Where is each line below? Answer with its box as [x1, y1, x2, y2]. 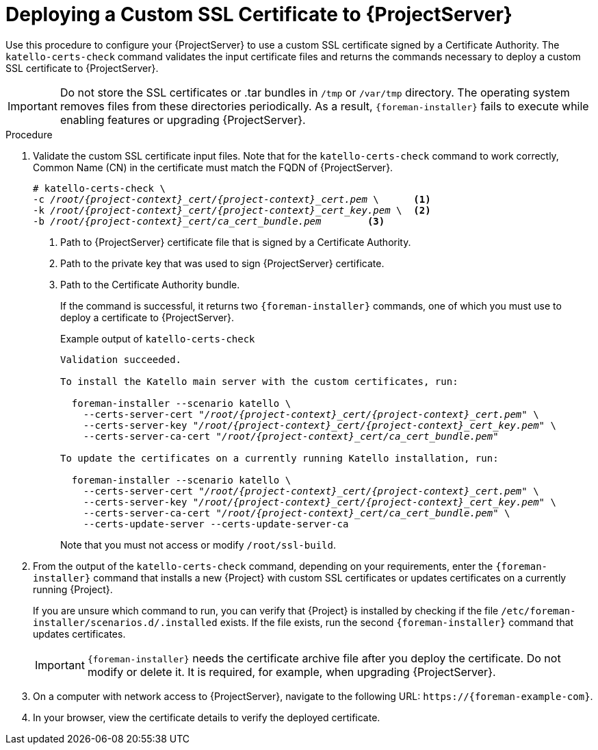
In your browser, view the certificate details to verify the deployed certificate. [33, 711, 380, 723]
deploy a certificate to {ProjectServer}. [60, 311, 235, 323]
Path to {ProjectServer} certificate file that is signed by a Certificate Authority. [60, 236, 411, 248]
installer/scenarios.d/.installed [33, 616, 218, 628]
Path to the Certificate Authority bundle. [60, 278, 240, 290]
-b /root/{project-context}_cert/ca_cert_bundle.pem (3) [33, 215, 385, 227]
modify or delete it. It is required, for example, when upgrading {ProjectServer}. [87, 664, 496, 679]
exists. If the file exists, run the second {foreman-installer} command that [220, 616, 574, 628]
